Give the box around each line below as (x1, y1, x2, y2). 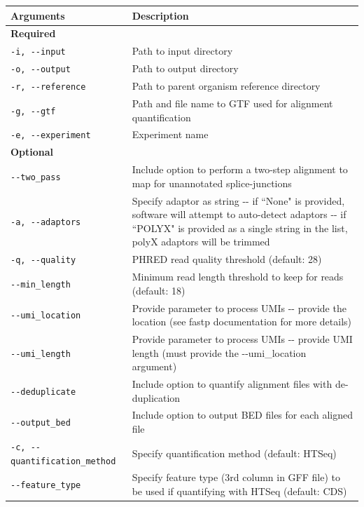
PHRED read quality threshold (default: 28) (132, 252, 322, 266)
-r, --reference (10, 82, 86, 92)
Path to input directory (132, 43, 233, 58)
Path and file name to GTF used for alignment (132, 95, 333, 110)
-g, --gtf (10, 106, 56, 116)
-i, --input (10, 47, 66, 58)
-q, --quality (10, 255, 76, 266)
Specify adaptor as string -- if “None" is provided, (132, 193, 345, 208)
